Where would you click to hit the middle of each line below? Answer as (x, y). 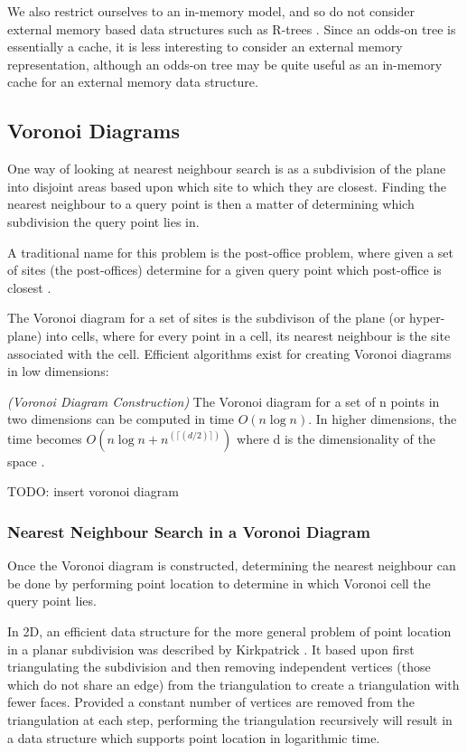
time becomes (45, 438)
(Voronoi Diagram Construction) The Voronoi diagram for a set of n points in (224, 401)
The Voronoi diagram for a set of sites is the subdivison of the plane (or (206, 318)
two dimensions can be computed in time (121, 419)
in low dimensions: (58, 371)
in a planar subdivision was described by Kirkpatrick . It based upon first (211, 649)
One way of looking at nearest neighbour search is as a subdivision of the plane (227, 169)
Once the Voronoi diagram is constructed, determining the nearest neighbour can (232, 565)
